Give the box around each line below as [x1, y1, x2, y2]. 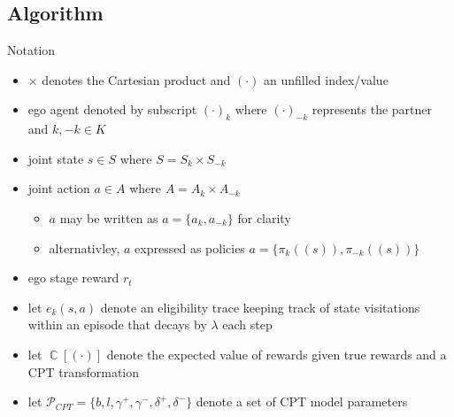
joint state [27, 149, 84, 167]
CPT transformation [27, 362, 139, 381]
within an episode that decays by [27, 315, 207, 334]
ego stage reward [27, 268, 119, 287]
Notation [7, 41, 56, 59]
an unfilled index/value [264, 70, 389, 89]
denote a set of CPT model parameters [196, 392, 408, 411]
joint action [27, 179, 90, 197]
